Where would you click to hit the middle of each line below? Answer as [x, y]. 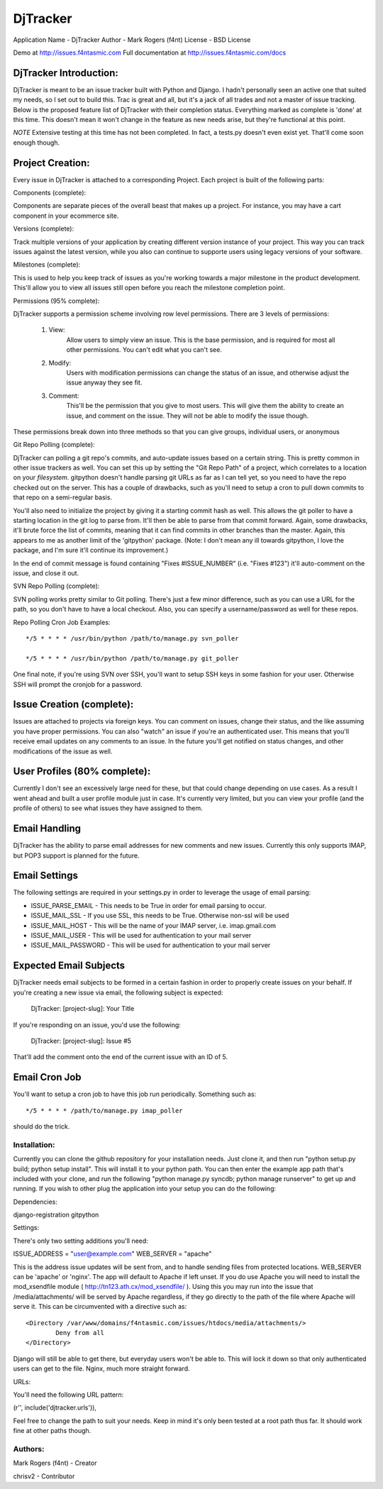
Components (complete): [50, 193]
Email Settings [45, 876]
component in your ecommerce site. [66, 216]
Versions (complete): [44, 229]
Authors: [29, 1449]
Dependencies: [35, 1202]
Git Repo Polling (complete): [54, 445]
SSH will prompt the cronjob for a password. [78, 684]
